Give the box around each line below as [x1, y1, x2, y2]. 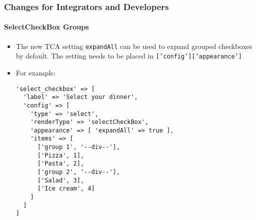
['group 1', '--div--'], [37, 143, 120, 151]
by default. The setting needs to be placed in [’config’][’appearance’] [16, 50, 242, 61]
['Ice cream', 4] [37, 185, 95, 192]
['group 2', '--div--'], [37, 168, 120, 176]
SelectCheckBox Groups [4, 21, 89, 32]
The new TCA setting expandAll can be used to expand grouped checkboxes [16, 40, 252, 51]
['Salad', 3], [37, 176, 84, 184]
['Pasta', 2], [37, 160, 84, 167]
